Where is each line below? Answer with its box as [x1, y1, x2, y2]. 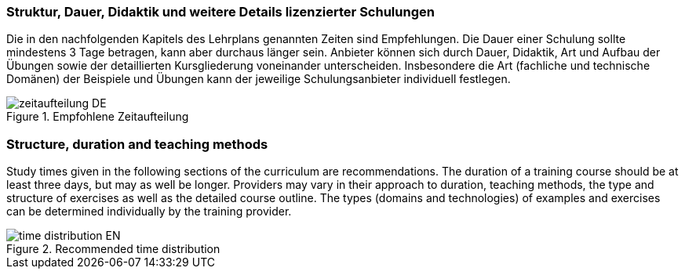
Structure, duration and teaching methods [6, 136, 268, 152]
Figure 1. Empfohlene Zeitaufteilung [6, 110, 189, 124]
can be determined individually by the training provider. [6, 204, 292, 219]
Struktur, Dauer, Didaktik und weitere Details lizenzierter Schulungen [6, 4, 435, 20]
